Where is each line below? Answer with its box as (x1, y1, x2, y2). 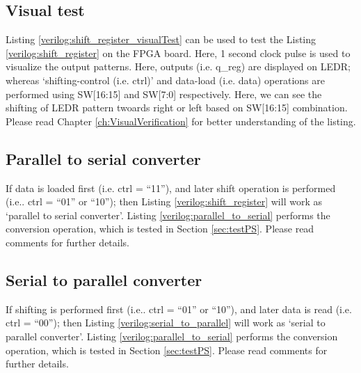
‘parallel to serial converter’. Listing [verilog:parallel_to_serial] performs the (6, 207, 330, 222)
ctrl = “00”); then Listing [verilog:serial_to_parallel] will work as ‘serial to (6, 315, 326, 330)
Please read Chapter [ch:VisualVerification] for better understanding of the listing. (6, 113, 356, 128)
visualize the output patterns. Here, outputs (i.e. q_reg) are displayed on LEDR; (6, 59, 351, 74)
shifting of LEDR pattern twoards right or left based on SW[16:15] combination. (6, 100, 348, 115)
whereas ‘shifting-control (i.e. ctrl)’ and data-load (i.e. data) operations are (6, 72, 325, 87)
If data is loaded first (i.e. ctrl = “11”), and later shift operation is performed (6, 180, 336, 195)
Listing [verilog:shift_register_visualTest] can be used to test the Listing (6, 32, 316, 47)
